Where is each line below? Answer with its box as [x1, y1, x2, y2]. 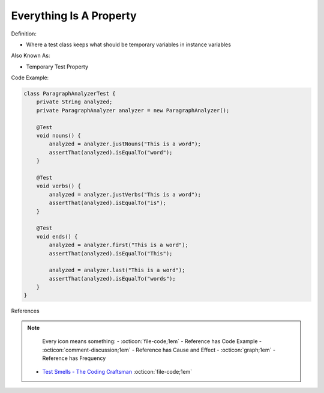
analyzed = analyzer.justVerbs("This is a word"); [49, 191, 201, 198]
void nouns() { [36, 132, 81, 139]
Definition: [11, 30, 37, 37]
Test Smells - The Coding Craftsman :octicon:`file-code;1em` [42, 368, 193, 376]
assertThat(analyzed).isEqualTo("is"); [49, 200, 166, 207]
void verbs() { [36, 183, 81, 189]
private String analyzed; [36, 99, 113, 105]
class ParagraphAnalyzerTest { [23, 90, 116, 97]
